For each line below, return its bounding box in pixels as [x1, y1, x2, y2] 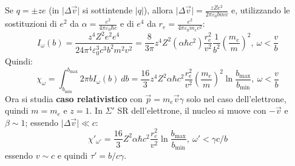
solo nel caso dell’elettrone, [186, 92, 287, 105]
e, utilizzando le [231, 4, 290, 16]
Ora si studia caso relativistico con [5, 92, 143, 105]
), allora [143, 4, 174, 16]
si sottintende [82, 4, 133, 16]
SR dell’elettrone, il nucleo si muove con [117, 104, 266, 117]
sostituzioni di [5, 17, 57, 30]
